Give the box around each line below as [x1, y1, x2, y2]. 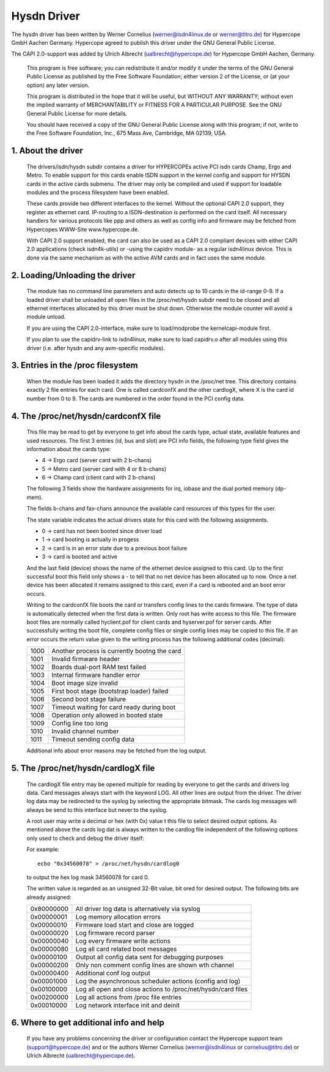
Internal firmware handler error [51, 671, 141, 680]
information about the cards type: [26, 445, 111, 452]
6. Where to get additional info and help [11, 1017, 165, 1028]
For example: [26, 845, 60, 853]
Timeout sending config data [51, 735, 134, 744]
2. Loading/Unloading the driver [11, 270, 136, 280]
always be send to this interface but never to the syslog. [26, 806, 168, 814]
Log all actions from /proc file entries [75, 993, 182, 1002]
